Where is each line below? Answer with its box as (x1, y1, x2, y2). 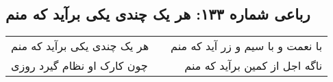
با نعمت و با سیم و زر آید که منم (171, 38, 323, 54)
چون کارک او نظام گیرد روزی (11, 58, 148, 74)
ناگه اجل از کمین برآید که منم (184, 58, 323, 74)
